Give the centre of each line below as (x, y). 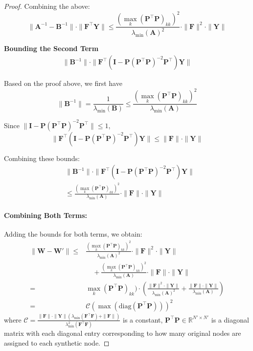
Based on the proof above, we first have (63, 83)
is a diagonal (230, 319)
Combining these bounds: (42, 158)
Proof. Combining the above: (47, 6)
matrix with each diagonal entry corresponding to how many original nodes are (123, 333)
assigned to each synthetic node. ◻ (57, 342)
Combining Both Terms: (46, 215)
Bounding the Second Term (51, 48)
